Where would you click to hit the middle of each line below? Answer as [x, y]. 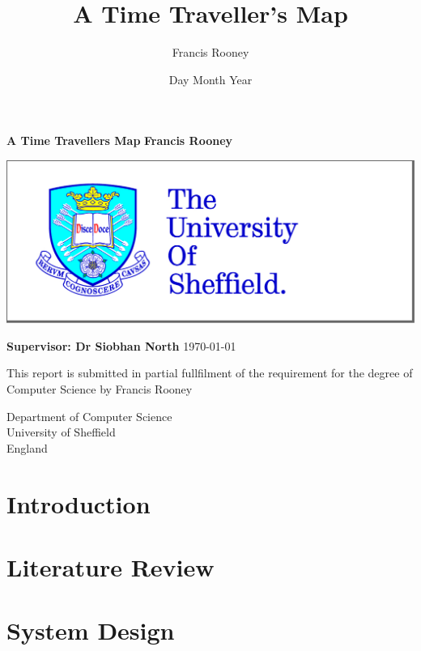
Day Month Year [210, 79]
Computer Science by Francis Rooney [100, 388]
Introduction [79, 503]
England [27, 447]
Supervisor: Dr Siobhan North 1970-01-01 [121, 345]
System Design [91, 630]
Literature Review [111, 566]
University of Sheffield [61, 432]
